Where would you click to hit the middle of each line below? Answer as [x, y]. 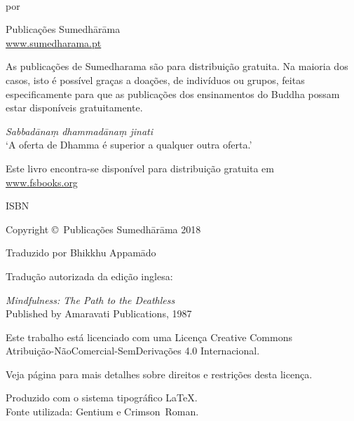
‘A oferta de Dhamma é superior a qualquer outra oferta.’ [129, 145]
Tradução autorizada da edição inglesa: [89, 276]
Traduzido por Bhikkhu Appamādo [81, 253]
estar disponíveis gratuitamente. [74, 108]
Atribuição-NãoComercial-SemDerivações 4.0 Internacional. [133, 351]
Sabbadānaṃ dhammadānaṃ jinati [80, 131]
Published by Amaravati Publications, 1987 [99, 313]
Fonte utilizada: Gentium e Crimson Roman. [102, 412]
